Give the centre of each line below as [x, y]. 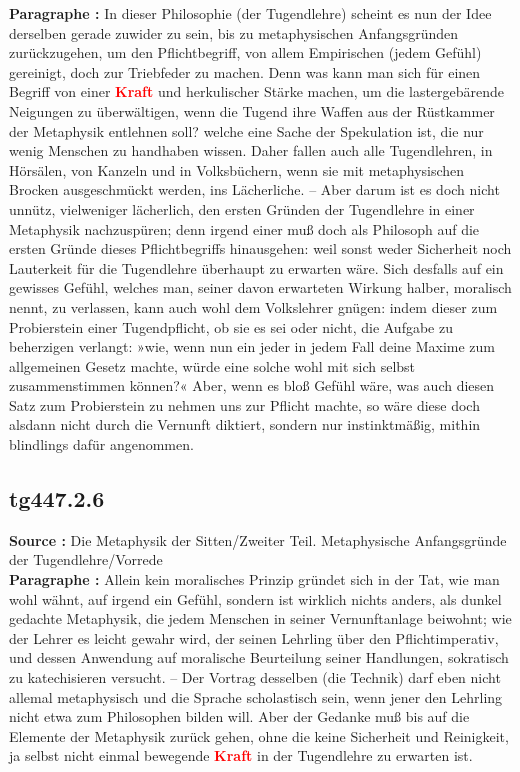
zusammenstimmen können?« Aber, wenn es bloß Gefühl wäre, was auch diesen [252, 385]
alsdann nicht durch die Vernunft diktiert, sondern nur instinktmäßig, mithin [245, 424]
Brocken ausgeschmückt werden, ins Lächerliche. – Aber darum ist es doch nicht [254, 189]
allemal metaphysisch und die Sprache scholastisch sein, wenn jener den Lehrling [256, 696]
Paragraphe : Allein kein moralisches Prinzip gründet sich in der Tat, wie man [254, 579]
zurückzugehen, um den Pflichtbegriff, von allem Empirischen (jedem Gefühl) [245, 52]
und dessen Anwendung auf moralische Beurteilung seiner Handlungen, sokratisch [259, 657]
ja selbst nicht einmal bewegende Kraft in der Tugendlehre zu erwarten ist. [241, 755]
